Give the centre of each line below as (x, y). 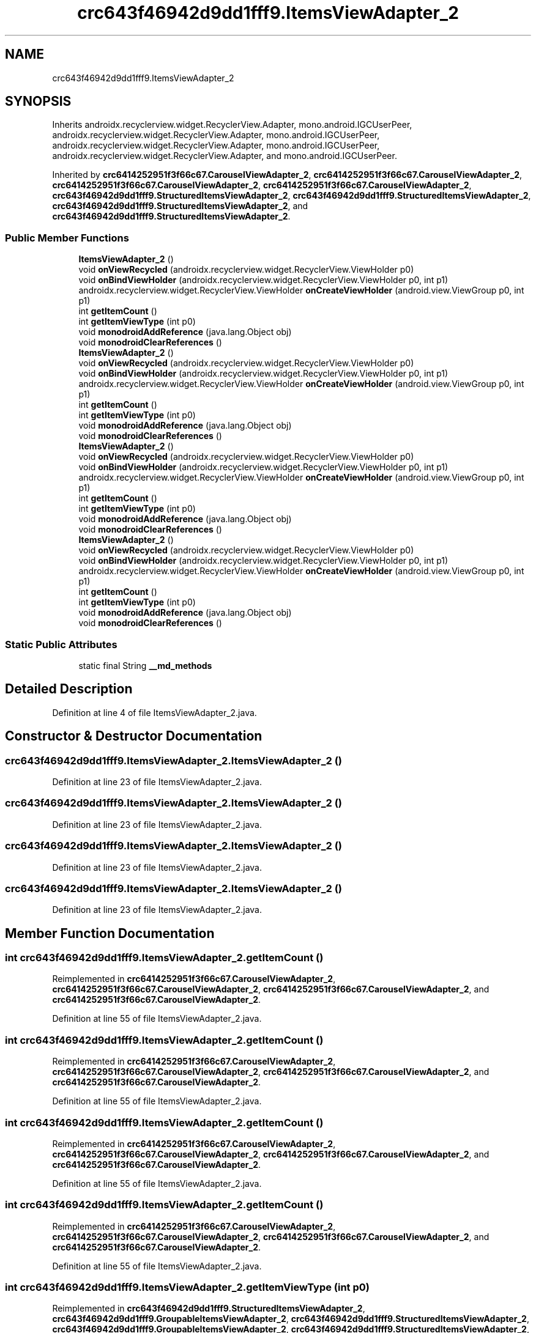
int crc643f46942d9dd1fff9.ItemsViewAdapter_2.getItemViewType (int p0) (187, 1287)
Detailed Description (69, 689)
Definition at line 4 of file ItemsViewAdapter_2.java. (154, 712)
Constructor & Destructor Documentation (134, 736)
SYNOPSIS (38, 102)
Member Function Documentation (110, 933)
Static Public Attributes (61, 644)
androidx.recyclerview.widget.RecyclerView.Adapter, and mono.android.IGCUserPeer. (225, 156)
